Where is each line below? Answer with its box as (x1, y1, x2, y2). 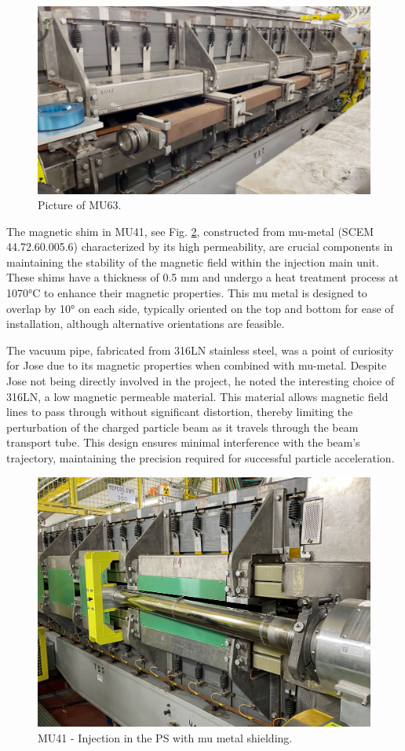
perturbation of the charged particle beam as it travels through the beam (6, 418, 359, 435)
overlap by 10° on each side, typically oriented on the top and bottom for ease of (6, 300, 394, 316)
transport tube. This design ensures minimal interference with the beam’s (6, 434, 360, 451)
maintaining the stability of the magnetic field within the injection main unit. (6, 253, 379, 270)
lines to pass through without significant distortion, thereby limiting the (6, 403, 353, 420)
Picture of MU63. (38, 197, 122, 213)
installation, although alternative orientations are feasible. (6, 315, 285, 332)
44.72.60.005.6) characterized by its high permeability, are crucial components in (6, 238, 393, 255)
